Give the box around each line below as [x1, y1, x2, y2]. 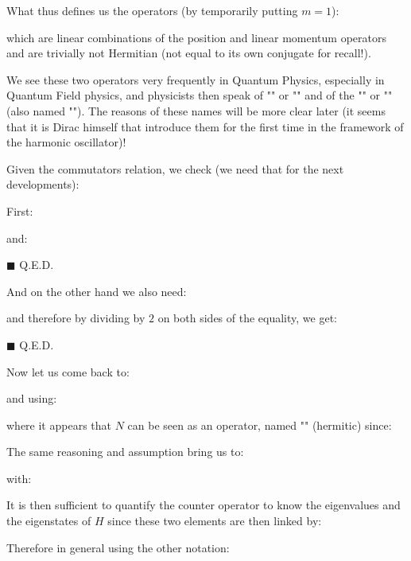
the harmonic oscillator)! [6, 134, 126, 150]
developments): [6, 176, 79, 193]
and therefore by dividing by [6, 310, 145, 326]
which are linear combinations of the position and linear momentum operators [6, 29, 387, 45]
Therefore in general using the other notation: [6, 539, 230, 555]
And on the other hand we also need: [6, 282, 187, 299]
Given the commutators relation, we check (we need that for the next [6, 160, 344, 177]
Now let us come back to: [6, 363, 130, 380]
